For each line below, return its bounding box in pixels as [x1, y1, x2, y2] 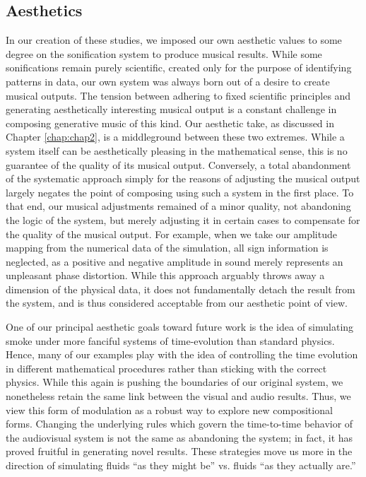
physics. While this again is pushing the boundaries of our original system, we [6, 375, 343, 389]
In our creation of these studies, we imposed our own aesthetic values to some [6, 33, 342, 47]
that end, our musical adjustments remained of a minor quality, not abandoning [6, 199, 351, 213]
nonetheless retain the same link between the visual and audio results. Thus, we [6, 389, 351, 404]
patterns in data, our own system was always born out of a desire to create [6, 73, 330, 88]
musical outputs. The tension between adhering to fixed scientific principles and [6, 88, 351, 102]
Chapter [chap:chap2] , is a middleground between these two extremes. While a [6, 129, 345, 144]
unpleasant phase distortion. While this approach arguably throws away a [6, 268, 325, 283]
